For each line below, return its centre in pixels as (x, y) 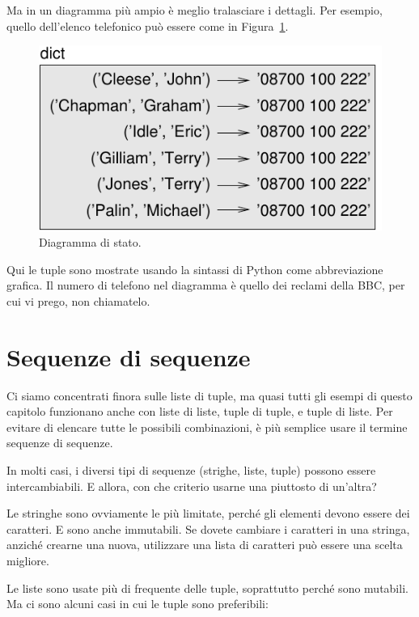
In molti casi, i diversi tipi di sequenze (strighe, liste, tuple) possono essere (191, 469)
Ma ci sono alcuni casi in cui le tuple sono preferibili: (138, 604)
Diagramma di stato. (90, 242)
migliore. (28, 560)
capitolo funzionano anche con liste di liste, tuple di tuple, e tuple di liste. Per (200, 411)
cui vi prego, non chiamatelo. (78, 300)
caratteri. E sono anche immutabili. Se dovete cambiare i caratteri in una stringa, (208, 528)
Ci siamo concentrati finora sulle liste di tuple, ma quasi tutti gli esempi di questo (209, 395)
